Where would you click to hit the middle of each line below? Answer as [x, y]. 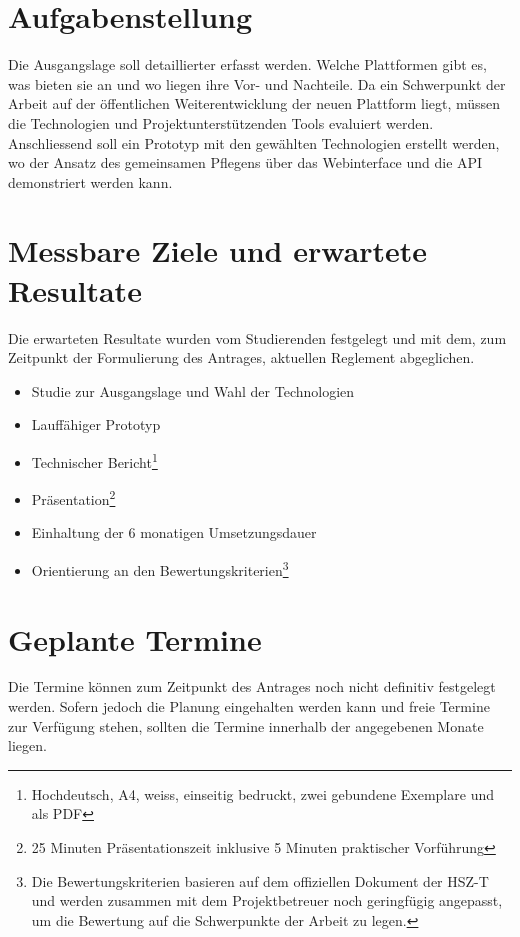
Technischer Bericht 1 [94, 460]
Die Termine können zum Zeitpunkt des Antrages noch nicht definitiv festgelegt [252, 686]
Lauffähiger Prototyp [96, 424]
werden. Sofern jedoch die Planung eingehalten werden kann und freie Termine [249, 706]
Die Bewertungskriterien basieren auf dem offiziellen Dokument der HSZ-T [260, 880]
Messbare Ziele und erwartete [218, 250]
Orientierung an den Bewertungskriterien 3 [160, 568]
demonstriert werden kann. [90, 181]
